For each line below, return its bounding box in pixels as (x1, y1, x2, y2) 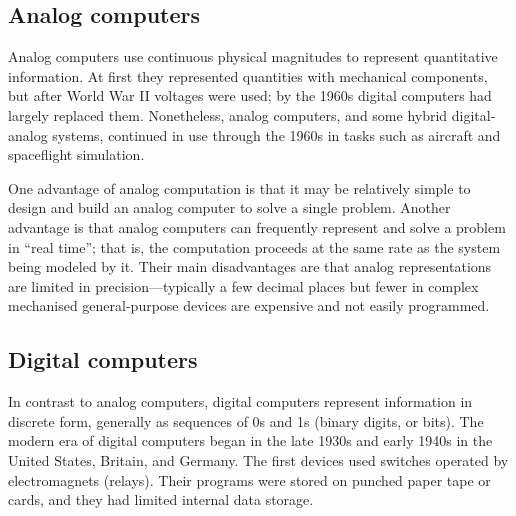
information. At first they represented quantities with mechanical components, (8, 65, 488, 86)
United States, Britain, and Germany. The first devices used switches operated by (8, 449, 509, 470)
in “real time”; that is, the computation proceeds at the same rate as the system (8, 236, 501, 257)
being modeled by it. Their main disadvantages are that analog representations (8, 256, 492, 277)
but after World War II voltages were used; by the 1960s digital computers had (8, 85, 492, 106)
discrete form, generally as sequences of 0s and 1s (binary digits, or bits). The (8, 410, 484, 431)
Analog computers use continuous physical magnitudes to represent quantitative (8, 46, 498, 67)
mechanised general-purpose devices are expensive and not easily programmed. (8, 295, 490, 316)
